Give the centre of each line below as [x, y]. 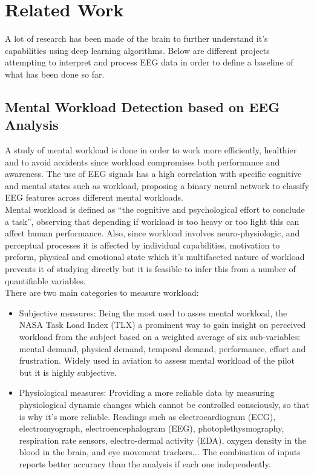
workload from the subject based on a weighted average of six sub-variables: [160, 336]
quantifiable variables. [45, 280]
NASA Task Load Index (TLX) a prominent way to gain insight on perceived [162, 325]
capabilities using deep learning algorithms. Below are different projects [137, 50]
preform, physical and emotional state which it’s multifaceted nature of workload [155, 257]
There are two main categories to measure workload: [102, 292]
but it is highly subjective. [68, 372]
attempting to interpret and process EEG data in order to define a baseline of [149, 62]
